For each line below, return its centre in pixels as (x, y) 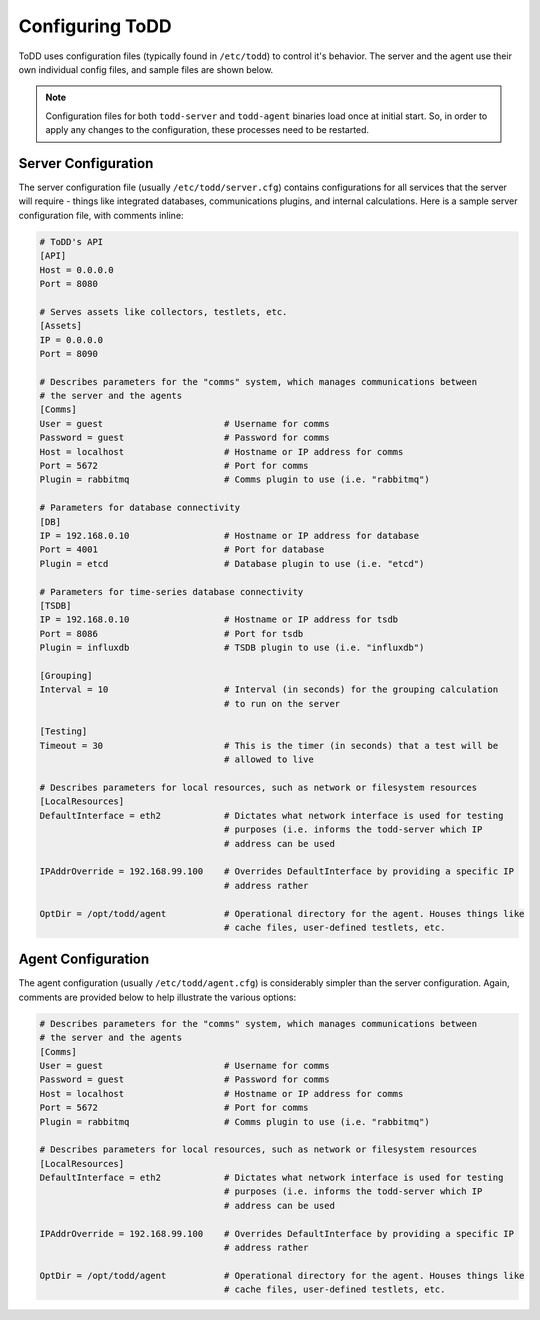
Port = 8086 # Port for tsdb (171, 633)
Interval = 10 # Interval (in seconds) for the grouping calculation (269, 689)
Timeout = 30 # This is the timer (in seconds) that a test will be (269, 745)
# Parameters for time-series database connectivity (171, 591)
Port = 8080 (69, 283)
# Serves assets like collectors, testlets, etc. (163, 311)
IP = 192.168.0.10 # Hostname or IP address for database (229, 535)
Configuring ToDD (95, 26)
